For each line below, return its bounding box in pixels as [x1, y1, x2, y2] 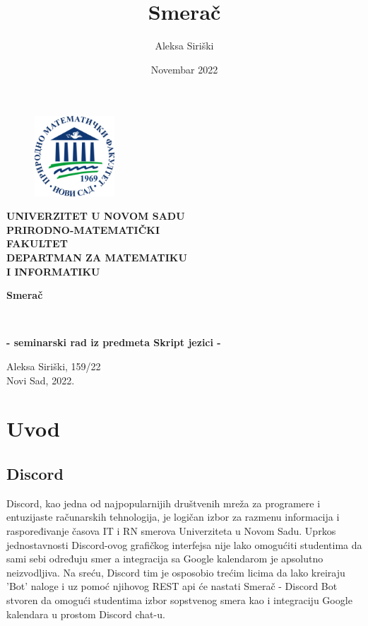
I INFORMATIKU [6, 264, 100, 278]
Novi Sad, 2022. [6, 372, 75, 387]
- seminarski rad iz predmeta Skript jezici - [6, 335, 221, 350]
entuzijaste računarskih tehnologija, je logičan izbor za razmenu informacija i [6, 509, 340, 524]
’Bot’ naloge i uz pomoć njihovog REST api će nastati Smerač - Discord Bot [6, 579, 338, 593]
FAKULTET [6, 236, 68, 251]
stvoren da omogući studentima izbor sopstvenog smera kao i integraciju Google [6, 592, 352, 607]
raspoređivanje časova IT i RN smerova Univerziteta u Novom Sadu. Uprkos [6, 523, 336, 538]
